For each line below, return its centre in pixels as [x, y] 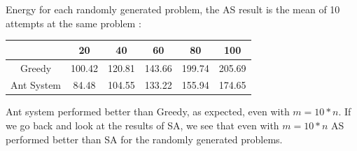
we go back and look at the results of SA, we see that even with [142, 125]
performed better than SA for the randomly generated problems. [144, 139]
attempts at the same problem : [73, 23]
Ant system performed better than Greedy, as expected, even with [148, 112]
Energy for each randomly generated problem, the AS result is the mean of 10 [173, 9]
